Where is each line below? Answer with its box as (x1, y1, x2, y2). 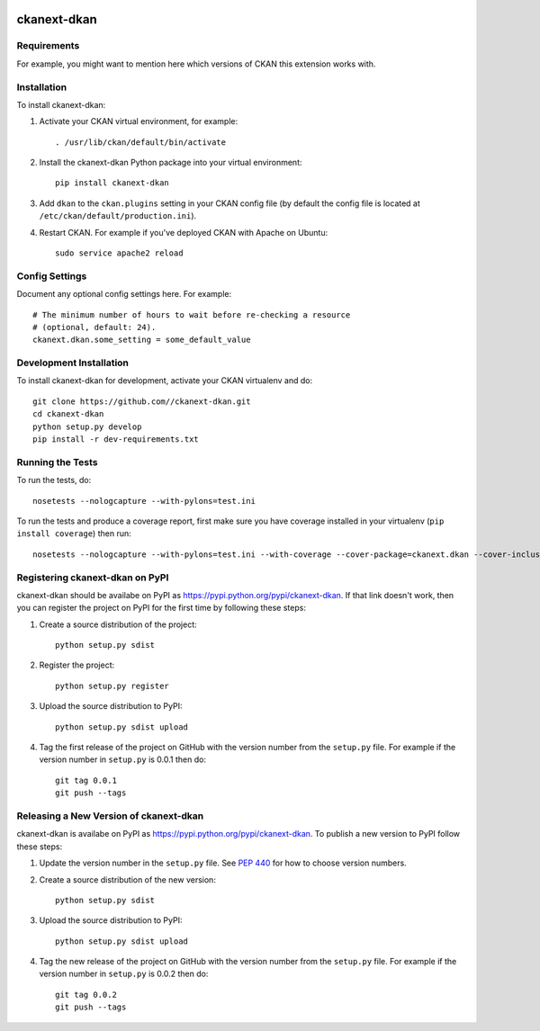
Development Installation (16, 356, 130, 369)
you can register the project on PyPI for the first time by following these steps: (16, 603, 306, 614)
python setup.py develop (32, 421, 142, 432)
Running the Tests (16, 455, 98, 468)
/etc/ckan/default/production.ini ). (39, 211, 197, 221)
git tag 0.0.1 (55, 775, 117, 785)
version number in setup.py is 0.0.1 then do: (39, 754, 207, 765)
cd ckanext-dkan (32, 409, 104, 419)
